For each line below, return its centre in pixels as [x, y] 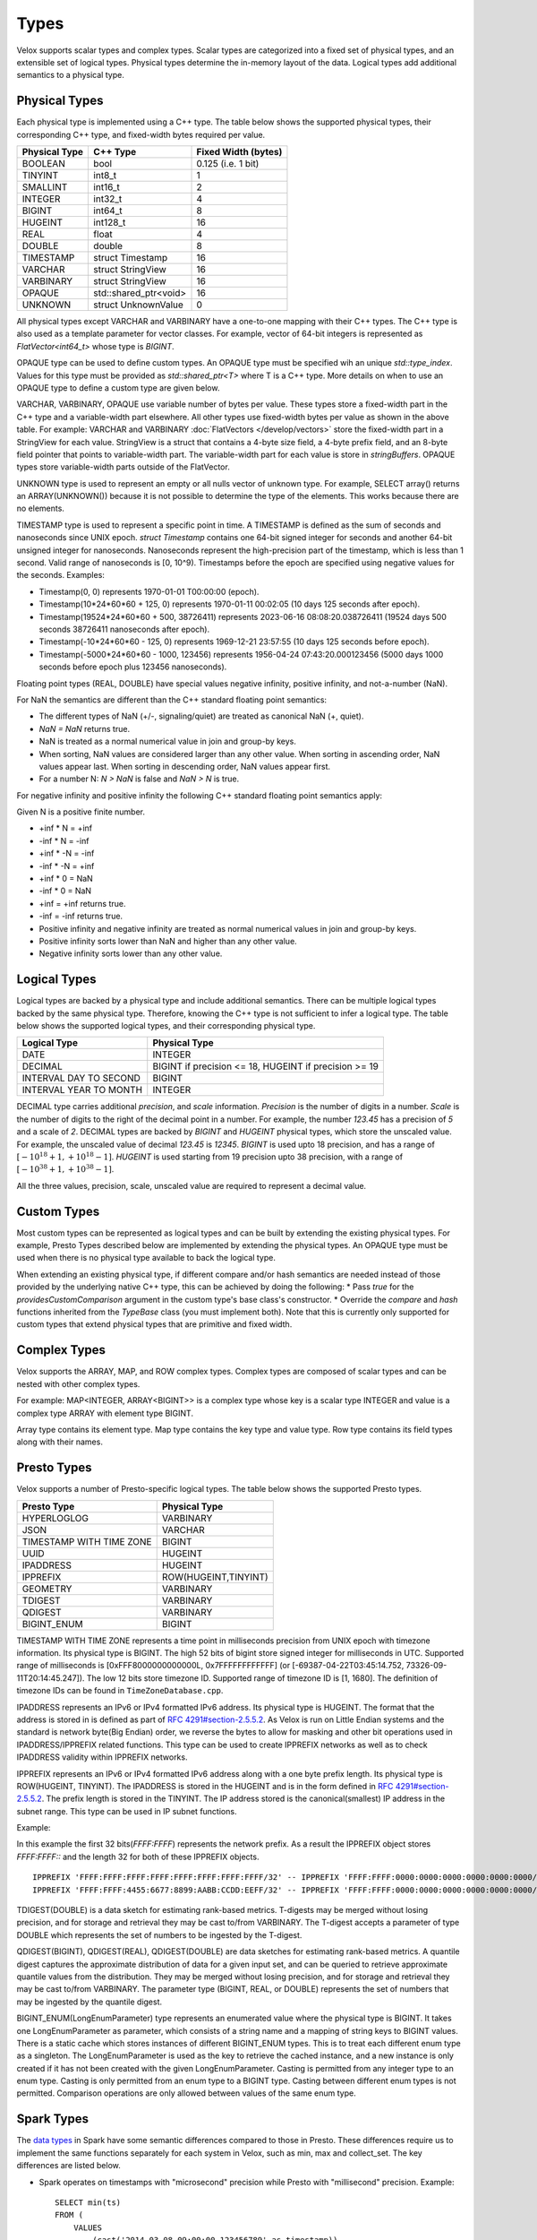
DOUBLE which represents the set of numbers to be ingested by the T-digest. [159, 1934]
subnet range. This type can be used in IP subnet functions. [127, 1811]
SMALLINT [45, 187]
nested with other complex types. [78, 1383]
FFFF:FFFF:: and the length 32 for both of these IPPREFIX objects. [138, 1857]
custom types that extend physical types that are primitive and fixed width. [154, 1324]
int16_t [107, 187]
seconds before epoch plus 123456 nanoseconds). [133, 667]
